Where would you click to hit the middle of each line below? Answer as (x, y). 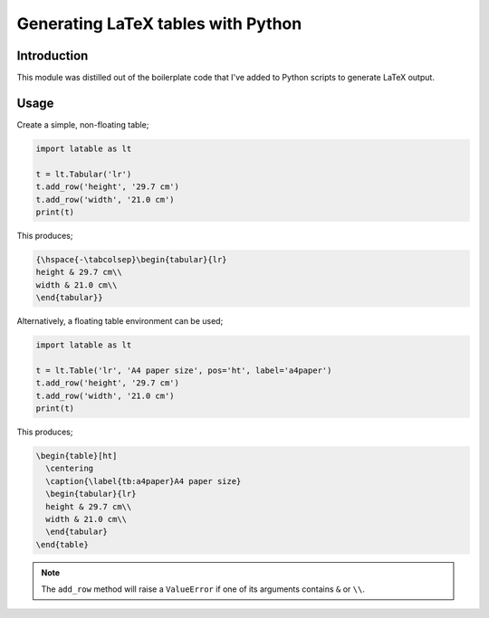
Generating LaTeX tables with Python (159, 24)
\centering (70, 469)
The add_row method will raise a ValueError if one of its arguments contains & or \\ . (203, 589)
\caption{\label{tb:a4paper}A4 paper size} (144, 481)
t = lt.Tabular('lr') (84, 174)
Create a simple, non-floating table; (83, 124)
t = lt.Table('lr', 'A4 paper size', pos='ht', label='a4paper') (184, 370)
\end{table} (62, 544)
